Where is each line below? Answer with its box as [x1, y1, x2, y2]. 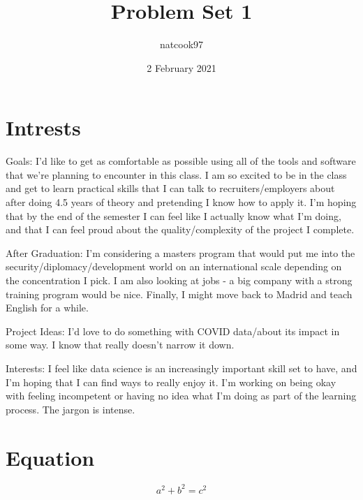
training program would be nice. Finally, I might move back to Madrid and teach [6, 286, 353, 301]
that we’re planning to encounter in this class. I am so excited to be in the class [6, 167, 347, 182]
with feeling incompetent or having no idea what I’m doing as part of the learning [6, 388, 357, 403]
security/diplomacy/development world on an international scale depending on [6, 259, 342, 274]
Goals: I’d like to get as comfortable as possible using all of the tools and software [6, 154, 356, 168]
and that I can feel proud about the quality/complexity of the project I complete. [6, 222, 355, 237]
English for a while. [6, 300, 89, 315]
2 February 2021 [147, 60, 216, 75]
